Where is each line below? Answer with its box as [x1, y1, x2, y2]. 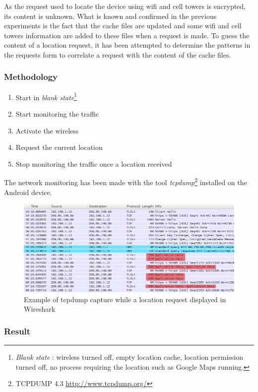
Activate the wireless [15, 125, 79, 135]
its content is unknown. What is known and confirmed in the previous [4, 10, 217, 21]
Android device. [4, 187, 52, 197]
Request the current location [15, 142, 103, 152]
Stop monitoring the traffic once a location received [15, 158, 172, 169]
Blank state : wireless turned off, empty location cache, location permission [15, 352, 244, 362]
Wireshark [24, 304, 56, 314]
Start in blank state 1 [15, 90, 77, 102]
